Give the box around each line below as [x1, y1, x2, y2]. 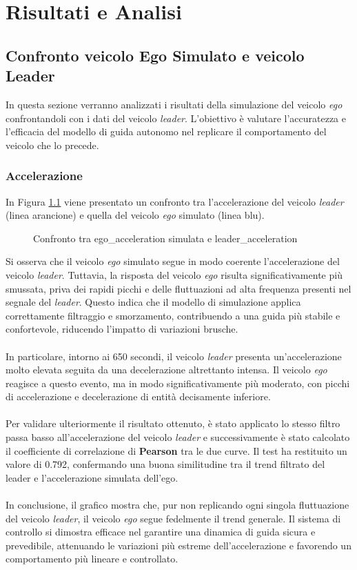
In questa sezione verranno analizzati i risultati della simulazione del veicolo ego [6, 97, 343, 111]
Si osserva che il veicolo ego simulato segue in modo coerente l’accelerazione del [6, 254, 340, 268]
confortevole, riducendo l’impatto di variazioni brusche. [6, 322, 238, 336]
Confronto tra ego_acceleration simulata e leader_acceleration [33, 230, 298, 245]
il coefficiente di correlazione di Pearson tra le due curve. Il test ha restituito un [6, 443, 347, 458]
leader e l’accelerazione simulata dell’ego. [6, 470, 178, 484]
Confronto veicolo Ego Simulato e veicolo [6, 44, 305, 66]
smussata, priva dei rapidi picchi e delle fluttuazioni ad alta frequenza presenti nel [6, 281, 351, 295]
